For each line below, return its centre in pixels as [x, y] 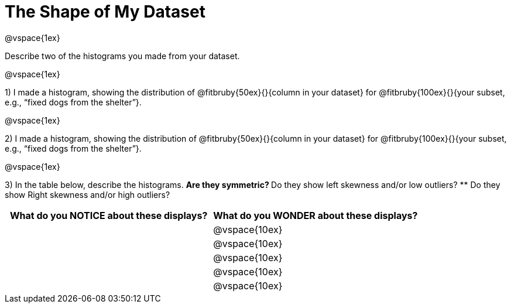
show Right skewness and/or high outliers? [88, 194]
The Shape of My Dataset [105, 12]
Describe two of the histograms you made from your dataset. [122, 56]
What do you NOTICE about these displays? [109, 215]
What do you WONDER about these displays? [315, 215]
